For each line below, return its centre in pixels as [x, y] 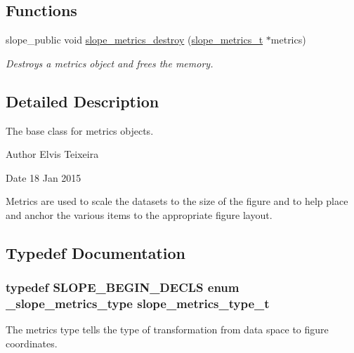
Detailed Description [83, 101]
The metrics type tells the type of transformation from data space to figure [167, 329]
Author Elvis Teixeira [52, 154]
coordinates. [32, 344]
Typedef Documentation [96, 252]
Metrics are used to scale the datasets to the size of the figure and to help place [177, 201]
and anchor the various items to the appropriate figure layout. [139, 214]
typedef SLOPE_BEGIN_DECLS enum [123, 287]
